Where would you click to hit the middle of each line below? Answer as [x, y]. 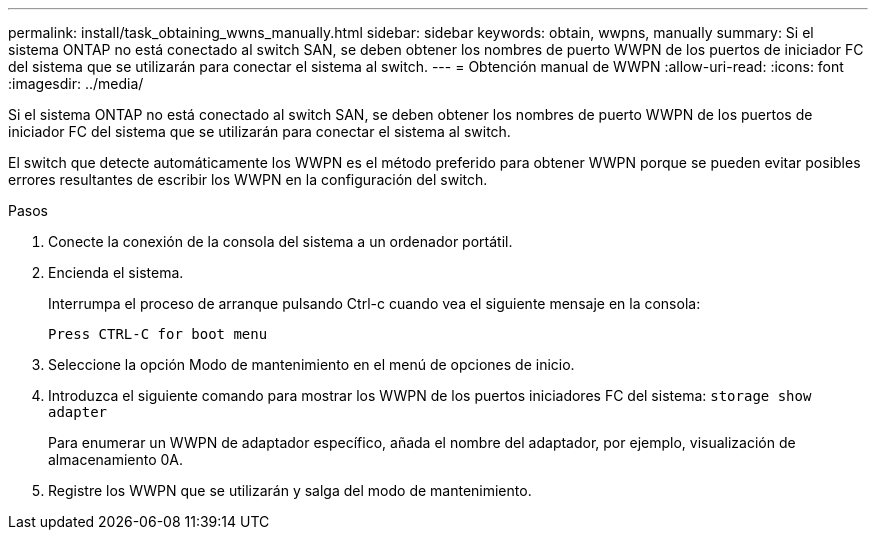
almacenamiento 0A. [116, 459]
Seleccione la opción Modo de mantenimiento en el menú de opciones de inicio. [311, 364]
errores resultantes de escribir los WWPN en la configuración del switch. [248, 179]
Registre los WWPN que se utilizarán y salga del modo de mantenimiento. [290, 490]
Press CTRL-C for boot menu [158, 334]
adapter [78, 412]
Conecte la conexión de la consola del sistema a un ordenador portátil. [280, 241]
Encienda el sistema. [116, 272]
